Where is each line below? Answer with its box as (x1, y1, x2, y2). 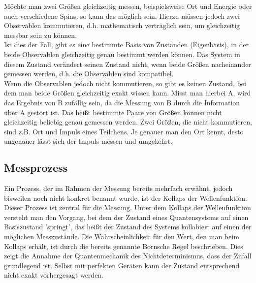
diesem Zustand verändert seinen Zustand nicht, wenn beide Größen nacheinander (4, 59, 251, 69)
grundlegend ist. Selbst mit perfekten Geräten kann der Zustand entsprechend (4, 260, 240, 270)
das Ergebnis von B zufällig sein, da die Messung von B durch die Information (4, 97, 240, 107)
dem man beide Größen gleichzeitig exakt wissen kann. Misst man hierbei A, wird (4, 88, 251, 98)
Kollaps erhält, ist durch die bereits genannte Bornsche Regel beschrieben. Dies (4, 241, 243, 251)
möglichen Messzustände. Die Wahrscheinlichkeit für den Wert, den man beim (4, 231, 239, 242)
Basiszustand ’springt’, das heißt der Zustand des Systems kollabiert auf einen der (4, 221, 252, 232)
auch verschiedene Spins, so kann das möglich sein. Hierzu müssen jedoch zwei (4, 10, 240, 21)
